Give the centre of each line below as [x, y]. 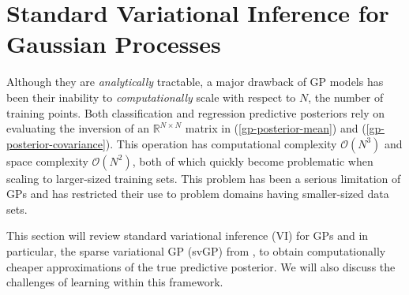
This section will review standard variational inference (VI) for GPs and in [188, 235]
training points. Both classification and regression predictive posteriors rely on [195, 112]
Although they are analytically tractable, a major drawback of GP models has [195, 82]
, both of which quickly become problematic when [253, 161]
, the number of [346, 97]
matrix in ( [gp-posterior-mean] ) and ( [276, 128]
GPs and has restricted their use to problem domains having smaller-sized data [198, 194]
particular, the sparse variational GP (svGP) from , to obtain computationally [196, 251]
